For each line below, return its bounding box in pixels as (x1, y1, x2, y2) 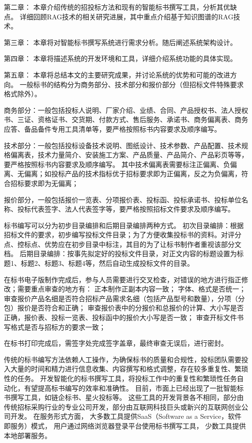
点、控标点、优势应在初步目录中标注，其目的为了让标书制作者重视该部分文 (4, 239, 241, 249)
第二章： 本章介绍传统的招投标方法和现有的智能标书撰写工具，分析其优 (4, 2, 230, 12)
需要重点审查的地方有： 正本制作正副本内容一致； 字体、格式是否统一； (17, 284, 246, 294)
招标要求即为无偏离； (10, 178, 79, 188)
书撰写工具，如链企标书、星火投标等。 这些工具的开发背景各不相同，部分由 (4, 392, 244, 402)
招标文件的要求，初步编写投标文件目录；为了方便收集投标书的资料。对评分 (4, 229, 241, 240)
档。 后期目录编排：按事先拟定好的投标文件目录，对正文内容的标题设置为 (4, 248, 237, 259)
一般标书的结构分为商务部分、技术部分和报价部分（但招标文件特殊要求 (19, 79, 244, 89)
